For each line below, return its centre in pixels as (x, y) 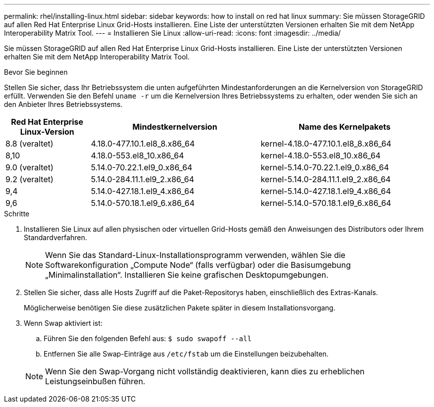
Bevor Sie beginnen (36, 72)
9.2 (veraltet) (29, 179)
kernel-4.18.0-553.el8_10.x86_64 (321, 155)
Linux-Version (47, 132)
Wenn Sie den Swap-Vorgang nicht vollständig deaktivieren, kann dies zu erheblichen (205, 371)
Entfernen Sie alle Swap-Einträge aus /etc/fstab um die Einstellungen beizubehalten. (186, 354)
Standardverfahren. (55, 237)
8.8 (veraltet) (29, 144)
